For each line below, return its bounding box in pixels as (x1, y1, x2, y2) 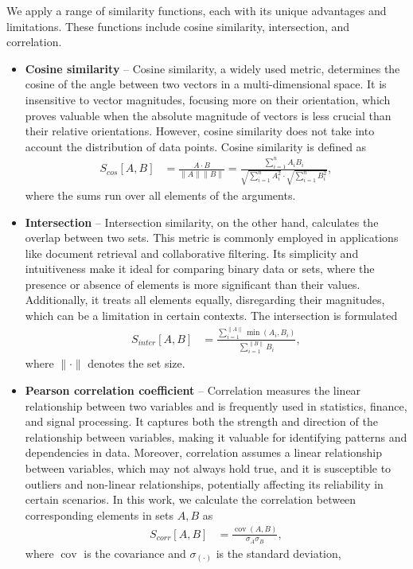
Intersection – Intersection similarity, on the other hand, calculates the (25, 213, 379, 230)
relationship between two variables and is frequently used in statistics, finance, (25, 397, 407, 414)
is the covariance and (84, 544, 186, 561)
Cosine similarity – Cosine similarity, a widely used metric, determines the (25, 60, 400, 76)
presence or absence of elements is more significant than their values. (25, 275, 360, 292)
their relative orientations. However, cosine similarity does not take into (25, 123, 375, 139)
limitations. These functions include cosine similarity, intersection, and (6, 18, 350, 34)
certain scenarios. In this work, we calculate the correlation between (25, 491, 357, 508)
